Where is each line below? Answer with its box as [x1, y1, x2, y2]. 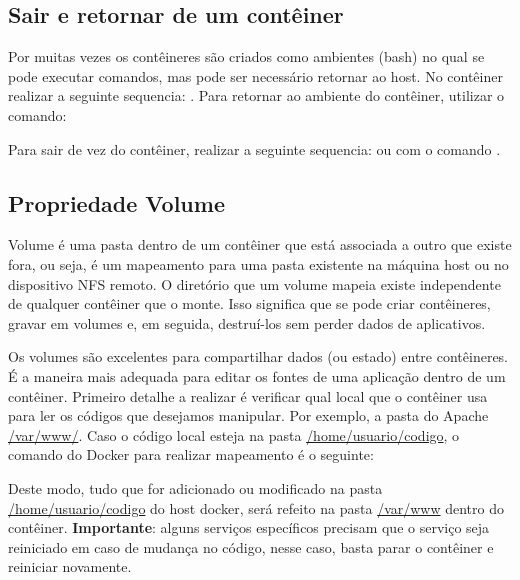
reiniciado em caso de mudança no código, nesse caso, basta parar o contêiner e [8, 536, 494, 557]
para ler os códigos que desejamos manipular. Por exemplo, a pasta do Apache [8, 405, 489, 426]
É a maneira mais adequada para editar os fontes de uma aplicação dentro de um [8, 365, 506, 386]
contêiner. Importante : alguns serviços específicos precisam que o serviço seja [8, 517, 490, 538]
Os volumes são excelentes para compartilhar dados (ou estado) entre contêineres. [8, 346, 509, 367]
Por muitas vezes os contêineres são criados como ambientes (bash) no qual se [8, 46, 485, 67]
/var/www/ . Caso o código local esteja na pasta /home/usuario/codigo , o [8, 424, 460, 445]
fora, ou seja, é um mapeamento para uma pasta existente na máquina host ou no [8, 253, 509, 274]
